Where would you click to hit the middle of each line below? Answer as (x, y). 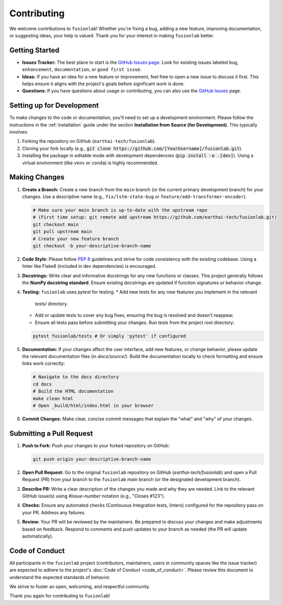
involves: (19, 132)
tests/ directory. (51, 304)
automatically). (38, 536)
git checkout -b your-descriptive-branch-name (92, 246)
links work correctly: (44, 363)
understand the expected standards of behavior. (60, 577)
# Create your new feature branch (76, 239)
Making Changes (37, 177)
